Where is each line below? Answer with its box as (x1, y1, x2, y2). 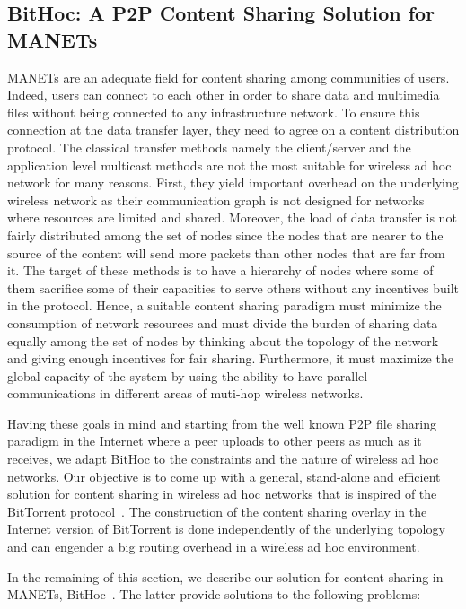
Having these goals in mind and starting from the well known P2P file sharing (7, 413, 437, 432)
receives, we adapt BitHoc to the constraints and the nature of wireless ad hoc (7, 449, 439, 468)
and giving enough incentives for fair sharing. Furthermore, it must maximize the (7, 349, 453, 368)
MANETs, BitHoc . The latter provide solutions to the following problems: (7, 585, 421, 604)
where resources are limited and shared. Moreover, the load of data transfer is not (7, 208, 457, 227)
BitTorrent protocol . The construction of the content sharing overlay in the (7, 501, 427, 520)
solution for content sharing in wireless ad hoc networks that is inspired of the (7, 484, 437, 503)
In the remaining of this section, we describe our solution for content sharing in (7, 567, 444, 586)
